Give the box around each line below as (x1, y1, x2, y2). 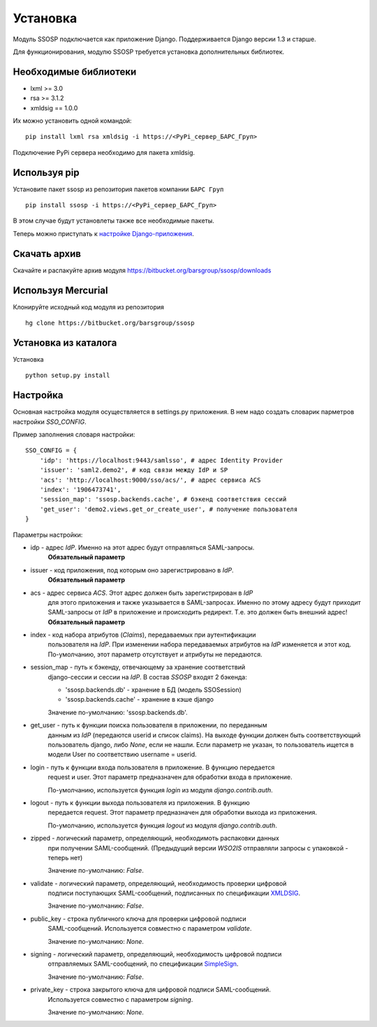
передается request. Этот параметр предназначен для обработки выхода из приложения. (47, 808, 318, 817)
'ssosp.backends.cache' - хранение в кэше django (65, 695, 214, 704)
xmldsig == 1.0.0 (30, 103, 78, 112)
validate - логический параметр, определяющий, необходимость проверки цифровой (30, 879, 287, 887)
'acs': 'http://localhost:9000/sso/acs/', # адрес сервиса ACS (39, 475, 261, 484)
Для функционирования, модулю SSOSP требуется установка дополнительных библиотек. (13, 47, 285, 56)
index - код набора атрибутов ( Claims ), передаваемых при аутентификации (30, 630, 256, 639)
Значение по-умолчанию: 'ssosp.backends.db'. (47, 708, 188, 716)
